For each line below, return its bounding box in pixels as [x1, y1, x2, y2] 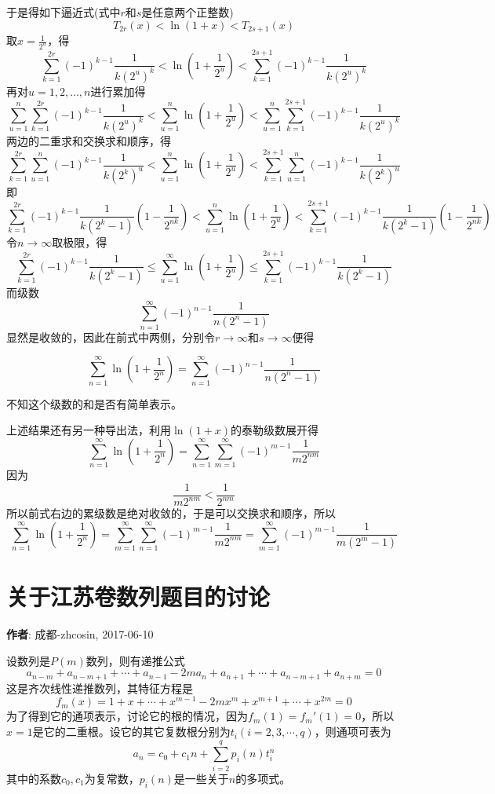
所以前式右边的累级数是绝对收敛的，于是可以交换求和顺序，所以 [6, 505, 336, 521]
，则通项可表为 [314, 723, 391, 740]
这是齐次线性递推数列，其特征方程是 [6, 679, 193, 696]
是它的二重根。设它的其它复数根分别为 [32, 723, 231, 740]
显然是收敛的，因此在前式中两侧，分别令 [6, 328, 215, 345]
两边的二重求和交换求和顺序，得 [6, 132, 171, 148]
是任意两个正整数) [141, 4, 234, 20]
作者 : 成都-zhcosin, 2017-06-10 [6, 626, 154, 642]
